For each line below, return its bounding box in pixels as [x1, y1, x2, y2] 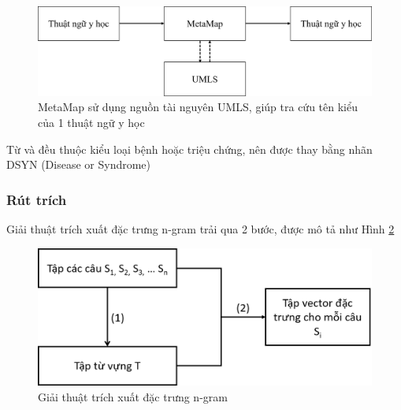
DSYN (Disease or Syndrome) [6, 156, 151, 173]
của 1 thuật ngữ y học [38, 114, 145, 131]
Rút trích [6, 189, 67, 209]
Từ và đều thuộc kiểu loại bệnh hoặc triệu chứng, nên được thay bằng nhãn [6, 140, 373, 157]
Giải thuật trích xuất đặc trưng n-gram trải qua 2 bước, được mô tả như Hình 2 [6, 221, 395, 237]
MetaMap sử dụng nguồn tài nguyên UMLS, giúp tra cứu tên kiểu [38, 99, 358, 115]
